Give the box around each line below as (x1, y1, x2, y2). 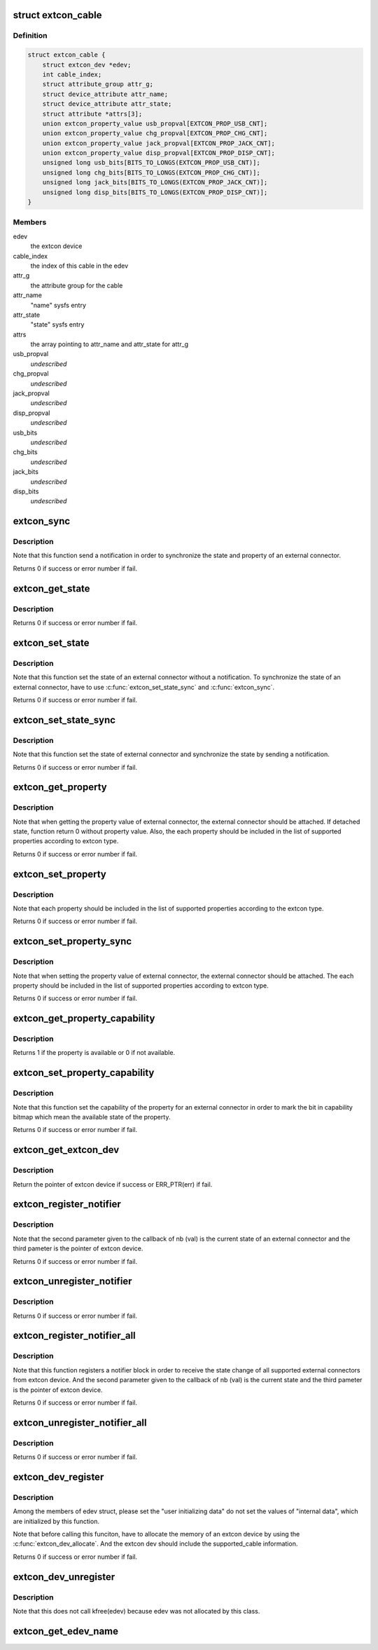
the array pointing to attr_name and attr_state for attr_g (30, 340, 189, 348)
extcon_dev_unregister (13, 1571, 115, 1583)
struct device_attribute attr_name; (42, 90, 168, 98)
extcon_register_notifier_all (13, 1330, 136, 1342)
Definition (13, 31, 48, 41)
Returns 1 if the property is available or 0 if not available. (13, 1049, 175, 1057)
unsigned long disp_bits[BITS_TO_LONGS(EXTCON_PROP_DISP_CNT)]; (42, 188, 268, 196)
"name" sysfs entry (30, 301, 87, 309)
